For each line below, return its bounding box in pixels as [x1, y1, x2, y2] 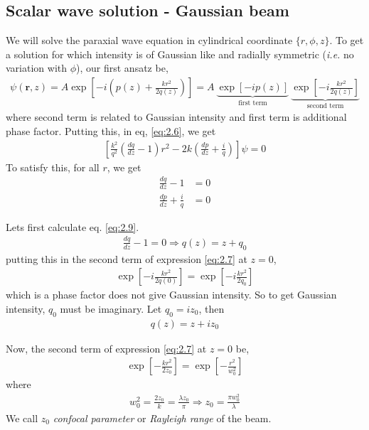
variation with [6, 60, 68, 75]
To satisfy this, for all [6, 159, 100, 174]
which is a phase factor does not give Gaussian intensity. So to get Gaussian [6, 287, 337, 302]
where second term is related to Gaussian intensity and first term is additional [6, 109, 347, 124]
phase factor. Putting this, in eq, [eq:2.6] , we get [6, 124, 216, 139]
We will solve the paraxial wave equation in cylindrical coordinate [6, 33, 293, 48]
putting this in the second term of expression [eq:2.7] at [6, 251, 247, 266]
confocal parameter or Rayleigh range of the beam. [53, 410, 272, 425]
